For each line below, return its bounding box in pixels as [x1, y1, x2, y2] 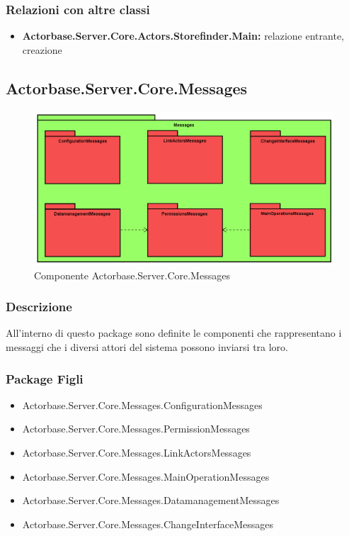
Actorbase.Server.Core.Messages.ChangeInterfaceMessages [22, 516, 273, 531]
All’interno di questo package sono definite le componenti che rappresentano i [6, 325, 342, 340]
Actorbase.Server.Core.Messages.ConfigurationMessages [22, 397, 263, 412]
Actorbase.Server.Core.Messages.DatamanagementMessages [22, 493, 280, 508]
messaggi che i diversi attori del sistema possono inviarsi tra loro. [6, 339, 288, 354]
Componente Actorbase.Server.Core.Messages [34, 267, 230, 282]
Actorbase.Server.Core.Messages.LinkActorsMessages [22, 445, 251, 459]
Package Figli [6, 369, 84, 387]
